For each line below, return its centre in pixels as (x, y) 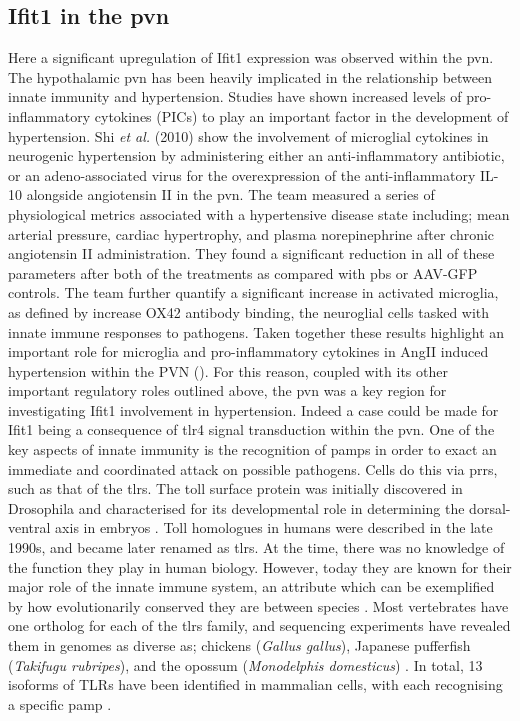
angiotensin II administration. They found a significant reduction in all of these (251, 253)
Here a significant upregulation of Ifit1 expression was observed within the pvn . (251, 57)
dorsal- (490, 507)
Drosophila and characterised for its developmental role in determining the (236, 507)
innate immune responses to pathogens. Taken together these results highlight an (256, 331)
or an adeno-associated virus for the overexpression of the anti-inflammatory (242, 174)
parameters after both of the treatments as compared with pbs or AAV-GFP (243, 272)
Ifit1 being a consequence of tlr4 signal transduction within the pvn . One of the (251, 429)
